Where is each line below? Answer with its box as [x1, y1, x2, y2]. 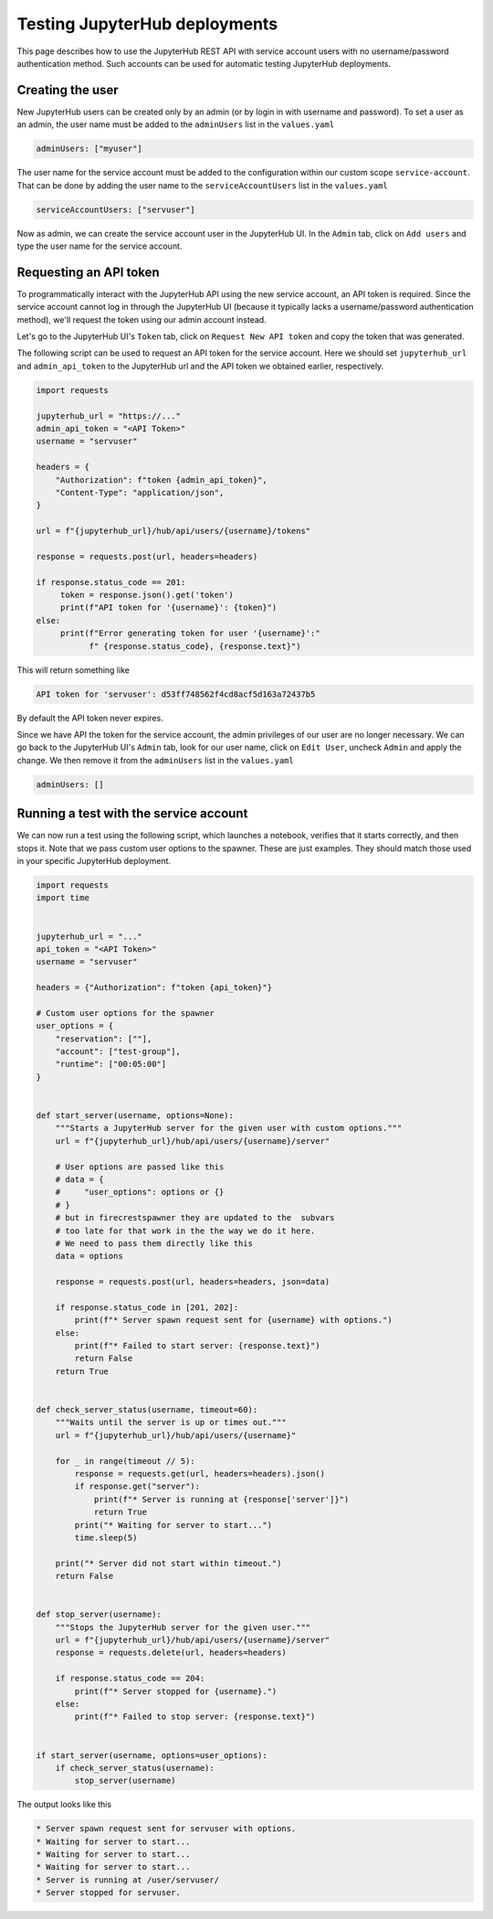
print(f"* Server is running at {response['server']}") [93, 1494, 350, 1504]
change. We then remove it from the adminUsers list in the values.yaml [16, 754, 294, 765]
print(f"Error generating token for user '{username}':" [59, 628, 320, 639]
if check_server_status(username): [55, 1763, 215, 1773]
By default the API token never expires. [16, 712, 163, 723]
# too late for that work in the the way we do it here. [55, 1225, 316, 1236]
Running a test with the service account [16, 805, 248, 822]
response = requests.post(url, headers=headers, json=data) [55, 1276, 330, 1287]
